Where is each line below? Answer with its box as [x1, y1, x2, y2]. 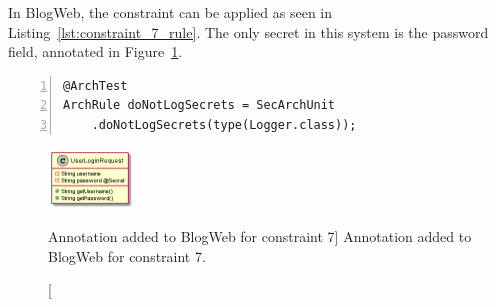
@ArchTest [63, 78, 128, 93]
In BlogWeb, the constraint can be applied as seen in [8, 2, 333, 22]
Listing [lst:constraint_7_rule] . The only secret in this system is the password [8, 21, 489, 42]
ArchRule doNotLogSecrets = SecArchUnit [63, 98, 336, 113]
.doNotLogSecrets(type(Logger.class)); [91, 117, 357, 132]
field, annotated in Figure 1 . [8, 41, 183, 62]
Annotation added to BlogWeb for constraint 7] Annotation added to [48, 226, 472, 246]
